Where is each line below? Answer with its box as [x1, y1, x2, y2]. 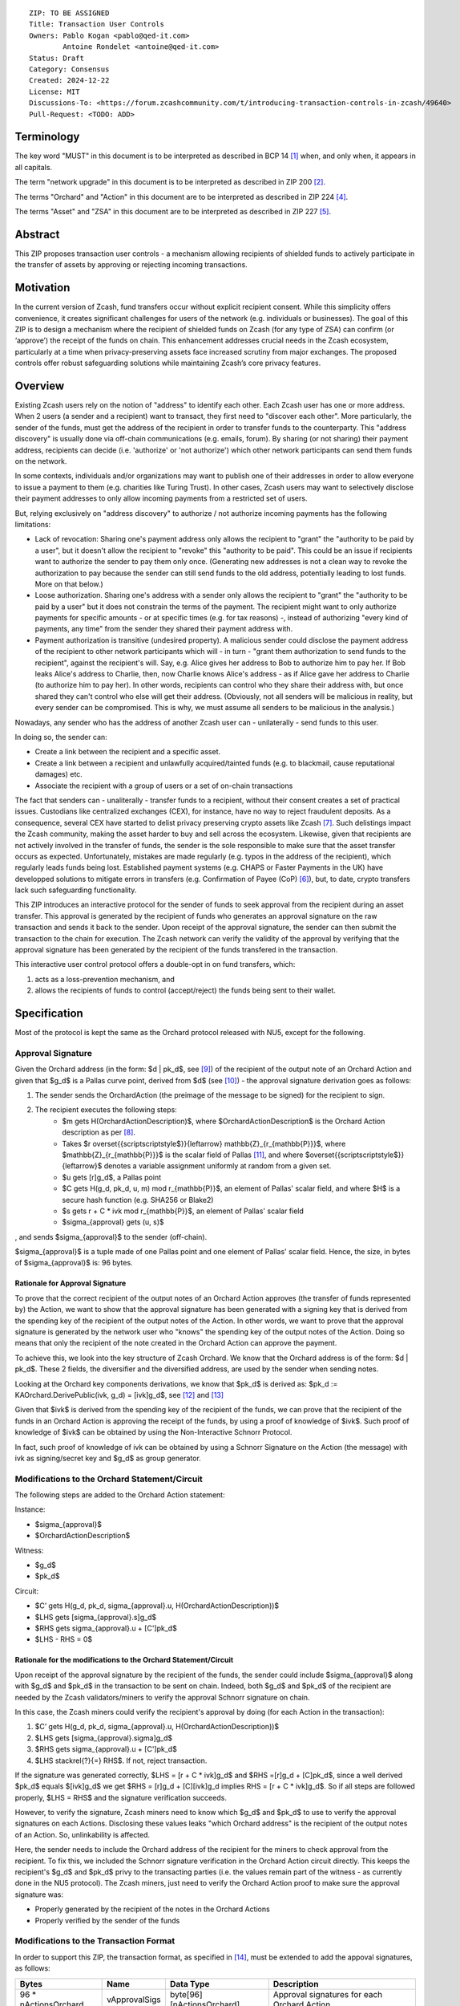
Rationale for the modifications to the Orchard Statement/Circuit [14, 1655, 234, 1665]
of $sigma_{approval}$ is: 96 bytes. [14, 1258, 133, 1268]
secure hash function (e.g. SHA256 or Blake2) [62, 1195, 214, 1204]
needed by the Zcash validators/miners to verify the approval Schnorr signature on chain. [14, 1692, 310, 1702]
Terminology [14, 130, 80, 144]
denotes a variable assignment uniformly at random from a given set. [103, 1161, 332, 1171]
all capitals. [14, 162, 52, 172]
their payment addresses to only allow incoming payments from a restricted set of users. [14, 493, 308, 503]
